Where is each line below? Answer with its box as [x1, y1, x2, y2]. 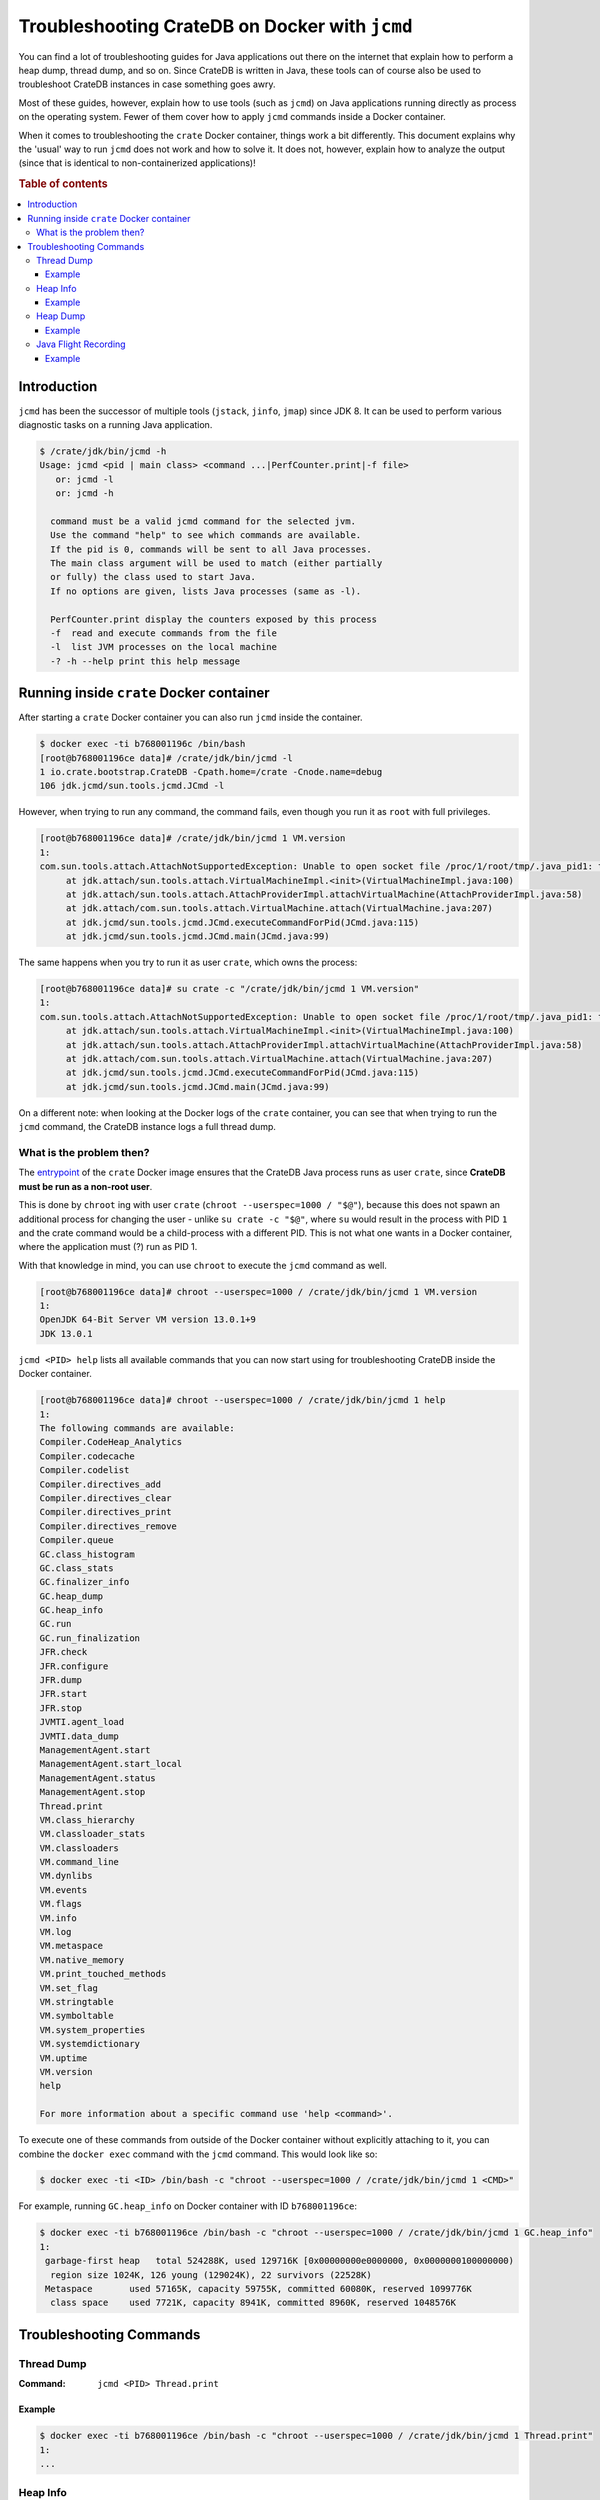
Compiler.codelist [39, 1465, 130, 1476]
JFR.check [39, 1646, 88, 1658]
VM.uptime [39, 2052, 88, 2064]
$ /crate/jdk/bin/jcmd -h [39, 445, 167, 457]
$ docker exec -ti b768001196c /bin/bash [39, 738, 246, 750]
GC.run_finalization [39, 1632, 140, 1644]
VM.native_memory [39, 1954, 125, 1965]
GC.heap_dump [39, 1590, 104, 1602]
